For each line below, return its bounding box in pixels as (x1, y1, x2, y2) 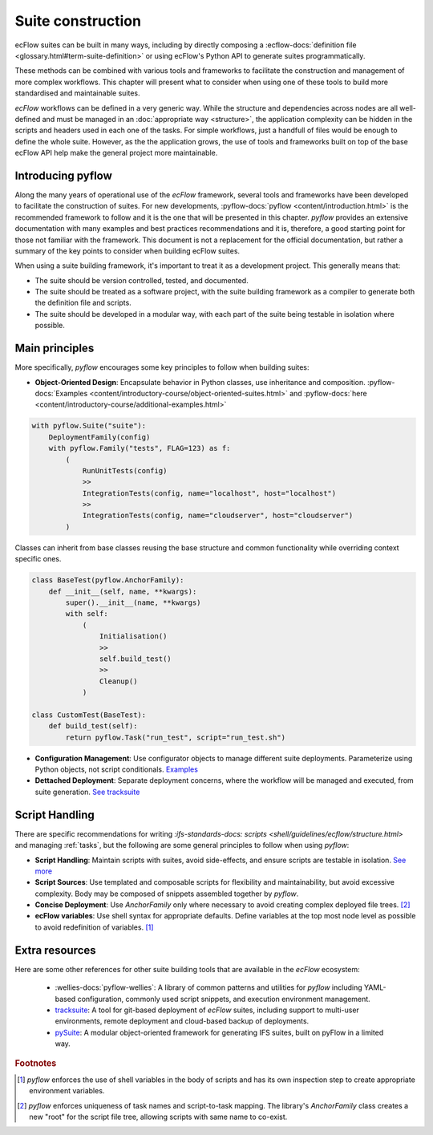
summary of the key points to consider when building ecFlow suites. (14, 245, 241, 256)
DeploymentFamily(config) (48, 432, 151, 441)
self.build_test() (99, 654, 172, 663)
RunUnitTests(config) (82, 466, 168, 475)
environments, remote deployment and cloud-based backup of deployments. (55, 1016, 310, 1026)
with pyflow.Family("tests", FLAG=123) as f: (48, 444, 231, 453)
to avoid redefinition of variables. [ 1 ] (34, 922, 154, 932)
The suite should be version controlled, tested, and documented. (34, 275, 249, 285)
